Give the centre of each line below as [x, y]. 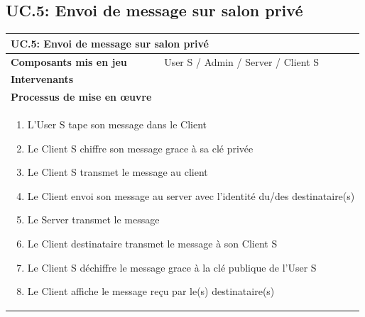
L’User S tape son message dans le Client [117, 124]
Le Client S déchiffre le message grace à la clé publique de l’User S [172, 267]
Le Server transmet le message [93, 219]
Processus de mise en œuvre [81, 97]
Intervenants [42, 79]
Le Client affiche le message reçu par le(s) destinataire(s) [151, 291]
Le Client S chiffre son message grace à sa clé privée [140, 148]
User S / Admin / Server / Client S [242, 61]
